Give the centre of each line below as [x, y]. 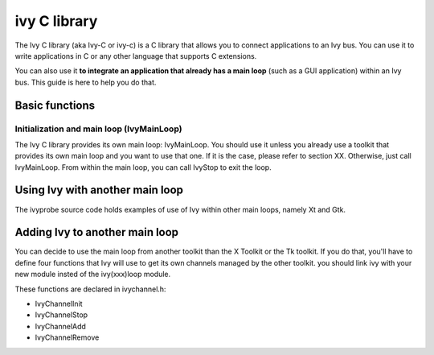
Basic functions [55, 105]
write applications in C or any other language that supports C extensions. [136, 56]
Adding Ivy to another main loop [97, 232]
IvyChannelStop [61, 315]
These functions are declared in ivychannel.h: [90, 289]
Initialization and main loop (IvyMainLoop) [98, 129]
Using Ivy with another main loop [99, 190]
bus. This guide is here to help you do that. [86, 82]
